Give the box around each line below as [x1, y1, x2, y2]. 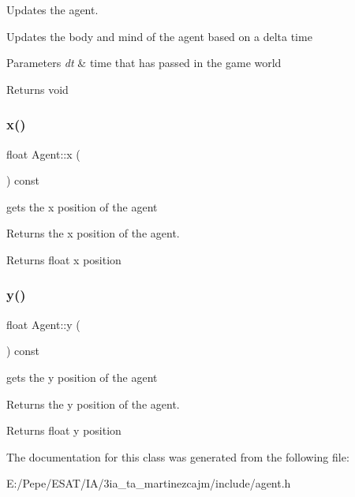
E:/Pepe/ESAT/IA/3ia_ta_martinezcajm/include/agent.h [6, 475, 291, 491]
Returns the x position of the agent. [6, 225, 180, 241]
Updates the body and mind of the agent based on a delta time [6, 28, 312, 44]
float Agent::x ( [6, 145, 80, 162]
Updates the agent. [6, 2, 99, 17]
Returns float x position [6, 251, 121, 267]
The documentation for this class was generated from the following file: [6, 448, 349, 465]
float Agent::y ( [6, 316, 80, 332]
